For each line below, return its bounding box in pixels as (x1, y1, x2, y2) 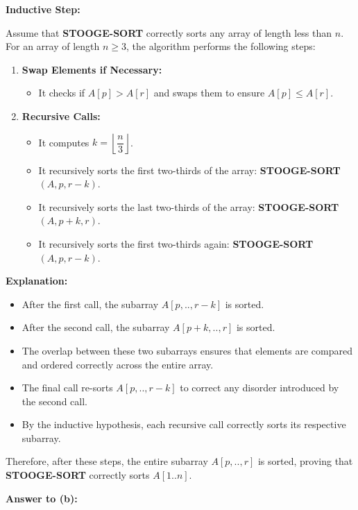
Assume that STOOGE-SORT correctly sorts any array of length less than (6, 25, 332, 40)
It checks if (38, 85, 85, 100)
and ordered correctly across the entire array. (22, 357, 214, 371)
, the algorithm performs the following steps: (126, 39, 316, 53)
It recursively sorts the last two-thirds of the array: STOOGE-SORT (38, 199, 339, 214)
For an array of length (6, 39, 100, 53)
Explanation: (6, 273, 68, 288)
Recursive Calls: (22, 108, 101, 123)
